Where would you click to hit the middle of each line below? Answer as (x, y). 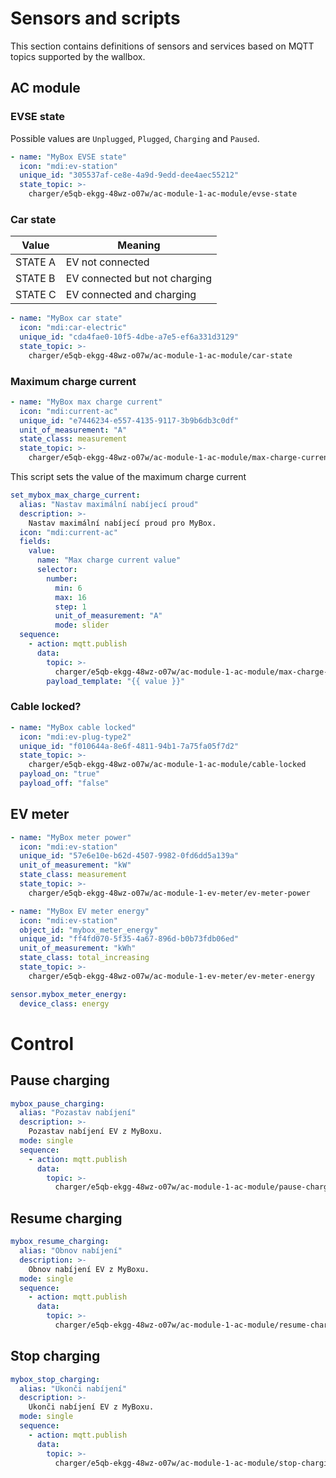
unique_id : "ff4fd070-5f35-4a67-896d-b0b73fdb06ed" (129, 939)
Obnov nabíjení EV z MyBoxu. (89, 1269)
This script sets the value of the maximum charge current (128, 477)
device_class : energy (64, 1003)
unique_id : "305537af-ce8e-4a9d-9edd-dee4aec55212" (129, 175)
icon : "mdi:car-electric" (73, 328)
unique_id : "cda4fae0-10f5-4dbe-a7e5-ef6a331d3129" (129, 337)
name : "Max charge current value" (109, 560)
